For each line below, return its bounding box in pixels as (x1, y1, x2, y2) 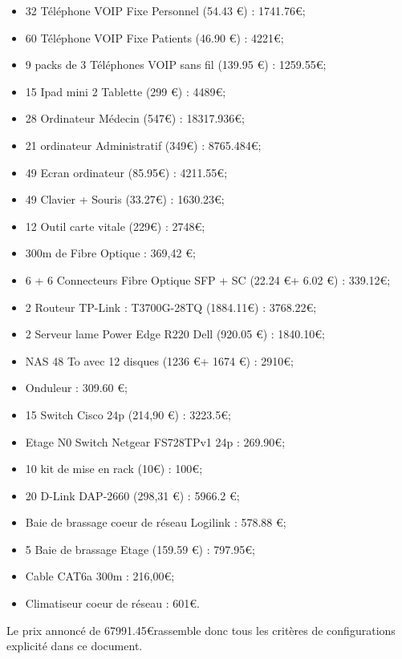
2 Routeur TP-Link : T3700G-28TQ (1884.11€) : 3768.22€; (25, 298, 317, 315)
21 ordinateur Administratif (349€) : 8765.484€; (25, 136, 262, 153)
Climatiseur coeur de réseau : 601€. (25, 595, 200, 612)
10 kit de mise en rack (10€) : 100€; (25, 460, 203, 477)
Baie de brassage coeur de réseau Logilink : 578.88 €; (25, 514, 286, 531)
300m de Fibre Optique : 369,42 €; (25, 245, 196, 261)
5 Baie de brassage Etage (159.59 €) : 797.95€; (25, 540, 255, 557)
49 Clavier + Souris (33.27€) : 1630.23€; (25, 191, 225, 208)
